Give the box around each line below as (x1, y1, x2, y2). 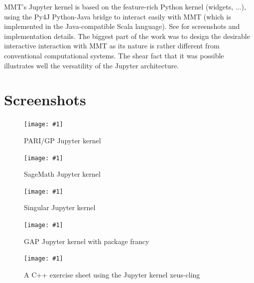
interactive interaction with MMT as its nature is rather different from (4, 40, 220, 51)
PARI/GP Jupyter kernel (24, 135, 101, 145)
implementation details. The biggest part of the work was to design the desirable (4, 30, 250, 41)
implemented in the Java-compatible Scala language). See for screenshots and (4, 21, 240, 31)
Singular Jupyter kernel (24, 202, 96, 213)
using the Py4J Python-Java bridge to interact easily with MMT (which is (4, 11, 231, 21)
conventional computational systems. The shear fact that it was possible (4, 50, 224, 60)
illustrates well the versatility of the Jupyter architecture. (4, 60, 179, 70)
